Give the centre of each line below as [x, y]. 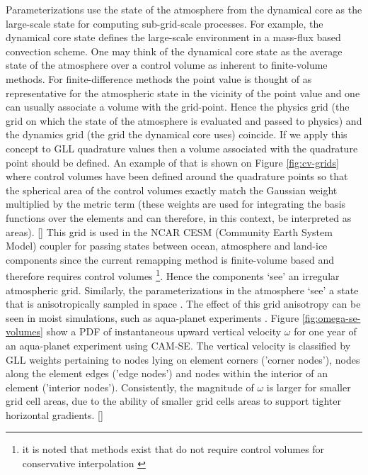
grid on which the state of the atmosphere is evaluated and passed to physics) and [184, 120]
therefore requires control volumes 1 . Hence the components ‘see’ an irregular [173, 275]
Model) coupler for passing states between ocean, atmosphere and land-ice [167, 246]
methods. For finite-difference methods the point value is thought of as [159, 78]
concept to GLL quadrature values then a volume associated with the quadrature [182, 148]
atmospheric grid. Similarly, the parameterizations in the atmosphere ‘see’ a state [182, 290]
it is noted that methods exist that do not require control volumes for [173, 449]
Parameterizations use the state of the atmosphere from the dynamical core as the [184, 9]
